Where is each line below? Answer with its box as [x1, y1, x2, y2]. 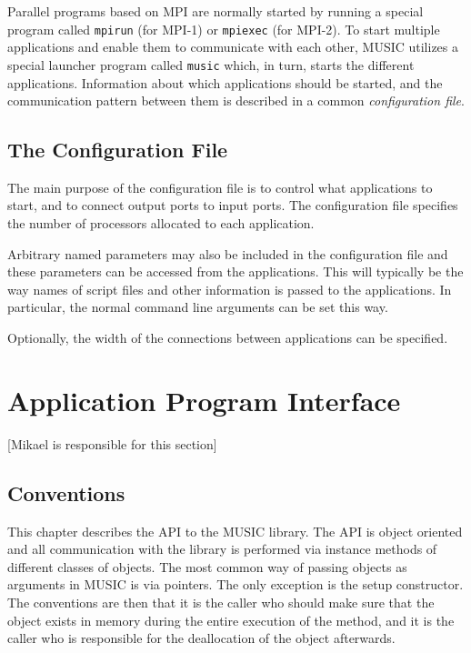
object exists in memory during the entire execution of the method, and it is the [7, 610, 455, 629]
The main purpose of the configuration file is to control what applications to [7, 177, 433, 196]
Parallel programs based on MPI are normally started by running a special [7, 2, 424, 20]
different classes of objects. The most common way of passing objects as [7, 557, 407, 576]
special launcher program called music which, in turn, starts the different [7, 55, 415, 74]
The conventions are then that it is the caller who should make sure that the [7, 592, 435, 611]
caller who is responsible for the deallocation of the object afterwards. [7, 628, 396, 648]
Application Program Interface [7, 381, 401, 418]
